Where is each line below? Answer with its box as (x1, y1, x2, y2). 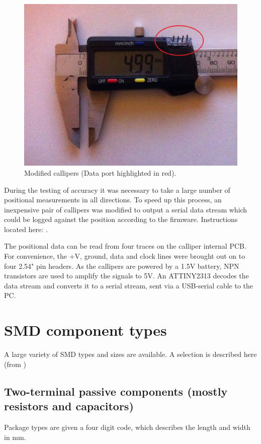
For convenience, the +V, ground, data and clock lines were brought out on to (4, 251, 245, 261)
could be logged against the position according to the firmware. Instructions (4, 214, 238, 225)
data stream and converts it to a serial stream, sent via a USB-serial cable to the (4, 280, 253, 290)
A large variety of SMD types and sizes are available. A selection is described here (4, 349, 257, 359)
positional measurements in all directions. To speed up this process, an (4, 194, 222, 205)
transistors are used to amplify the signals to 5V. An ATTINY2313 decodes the (4, 270, 249, 281)
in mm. (4, 431, 26, 442)
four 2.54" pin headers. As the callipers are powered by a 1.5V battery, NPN (4, 260, 239, 271)
